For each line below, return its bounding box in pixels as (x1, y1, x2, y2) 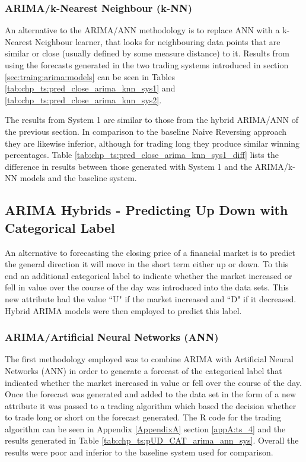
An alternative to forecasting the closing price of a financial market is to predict (5, 246, 296, 258)
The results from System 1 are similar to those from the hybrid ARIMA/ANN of (5, 113, 299, 126)
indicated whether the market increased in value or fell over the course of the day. (5, 376, 302, 388)
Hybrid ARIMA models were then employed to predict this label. (5, 304, 242, 317)
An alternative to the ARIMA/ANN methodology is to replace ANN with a (5, 24, 280, 36)
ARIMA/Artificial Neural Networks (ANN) (5, 330, 219, 344)
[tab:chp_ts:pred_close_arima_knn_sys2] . (5, 93, 162, 106)
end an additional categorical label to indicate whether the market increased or (5, 269, 292, 281)
